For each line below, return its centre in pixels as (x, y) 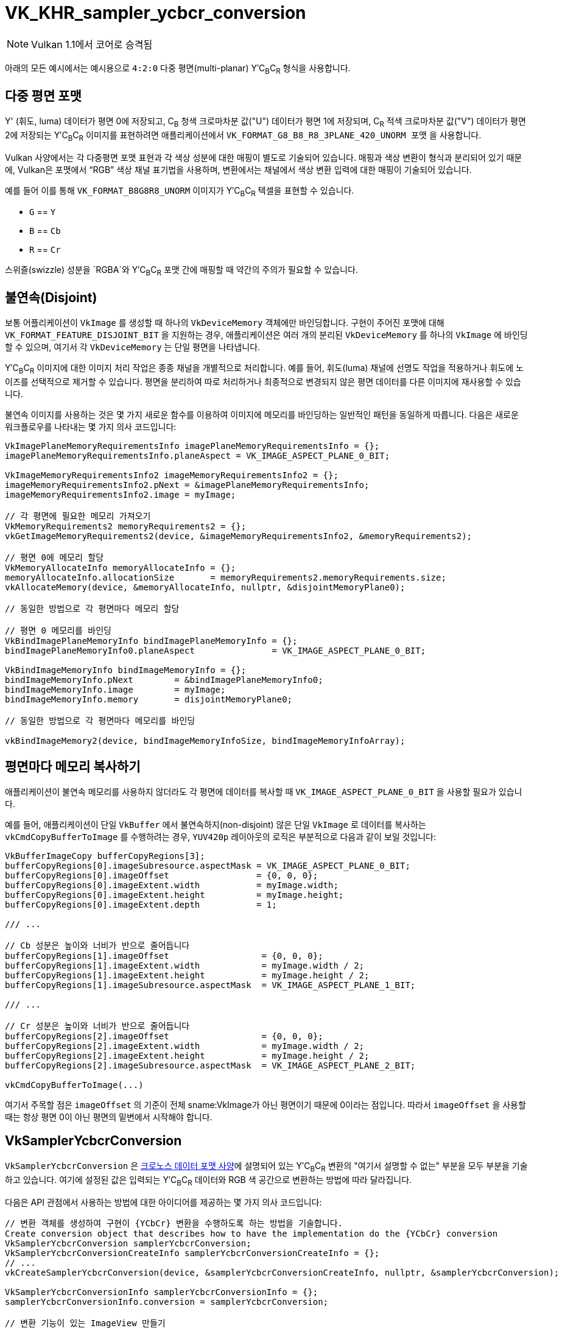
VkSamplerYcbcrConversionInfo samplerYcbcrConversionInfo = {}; (162, 1292)
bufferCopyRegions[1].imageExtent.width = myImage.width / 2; (185, 966)
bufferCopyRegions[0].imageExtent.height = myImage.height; (174, 895)
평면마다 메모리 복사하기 (73, 766)
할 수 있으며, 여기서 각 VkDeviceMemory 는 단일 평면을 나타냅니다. (133, 347)
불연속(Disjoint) (51, 298)
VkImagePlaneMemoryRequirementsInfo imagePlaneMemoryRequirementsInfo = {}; (192, 446)
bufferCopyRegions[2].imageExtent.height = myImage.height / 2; (187, 1056)
